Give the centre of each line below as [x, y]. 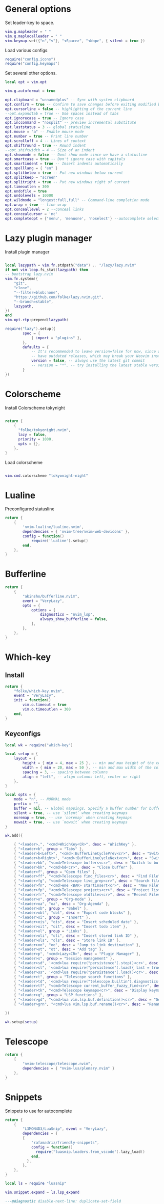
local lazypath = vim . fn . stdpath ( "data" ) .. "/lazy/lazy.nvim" [71, 265]
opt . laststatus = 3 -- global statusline [48, 127]
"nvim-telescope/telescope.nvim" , [58, 1064]
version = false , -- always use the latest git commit [88, 361]
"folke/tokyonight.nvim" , [44, 430]
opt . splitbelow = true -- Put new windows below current [64, 173]
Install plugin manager [27, 252]
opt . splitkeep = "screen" [31, 177]
